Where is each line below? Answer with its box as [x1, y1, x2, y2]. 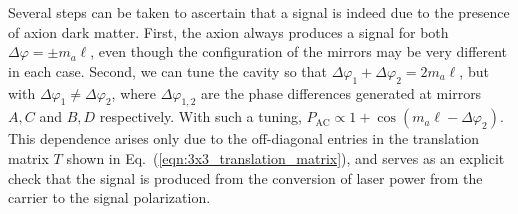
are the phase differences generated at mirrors [201, 82, 482, 103]
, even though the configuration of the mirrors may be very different [90, 41, 508, 62]
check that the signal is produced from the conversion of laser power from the [8, 167, 483, 188]
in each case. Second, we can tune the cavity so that [8, 60, 327, 81]
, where [111, 82, 156, 103]
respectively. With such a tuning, [99, 106, 302, 127]
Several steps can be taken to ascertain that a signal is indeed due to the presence [8, 2, 510, 22]
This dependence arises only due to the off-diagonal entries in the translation [8, 128, 480, 149]
